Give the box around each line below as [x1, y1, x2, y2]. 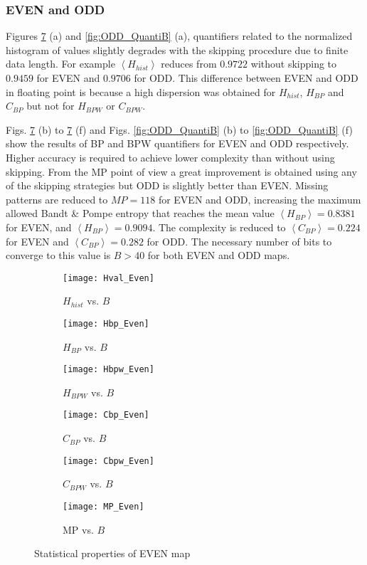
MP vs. [63, 522, 94, 537]
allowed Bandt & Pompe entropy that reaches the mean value [6, 206, 275, 221]
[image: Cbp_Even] [63, 410, 149, 421]
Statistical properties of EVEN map [34, 546, 191, 561]
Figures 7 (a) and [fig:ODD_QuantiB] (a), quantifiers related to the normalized [6, 28, 353, 43]
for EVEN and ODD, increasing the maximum [158, 191, 361, 206]
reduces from [161, 56, 217, 71]
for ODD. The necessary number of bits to [147, 233, 332, 248]
